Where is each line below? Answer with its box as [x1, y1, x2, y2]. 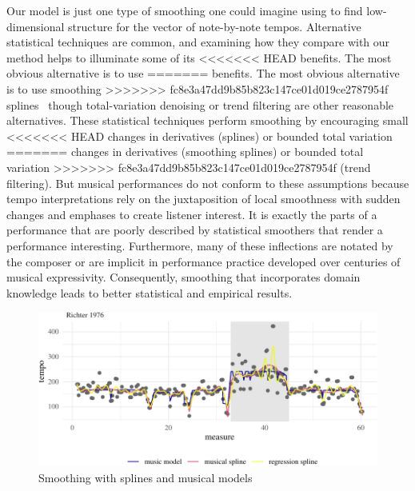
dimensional [6, 18, 65, 34]
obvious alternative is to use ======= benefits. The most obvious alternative [6, 65, 400, 82]
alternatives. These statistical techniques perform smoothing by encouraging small [6, 112, 409, 129]
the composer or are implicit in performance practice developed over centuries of [6, 253, 401, 269]
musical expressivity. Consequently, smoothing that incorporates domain [6, 269, 361, 285]
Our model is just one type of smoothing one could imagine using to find [6, 2, 363, 18]
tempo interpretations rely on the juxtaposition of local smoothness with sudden [6, 190, 401, 207]
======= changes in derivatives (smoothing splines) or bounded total [6, 143, 364, 160]
